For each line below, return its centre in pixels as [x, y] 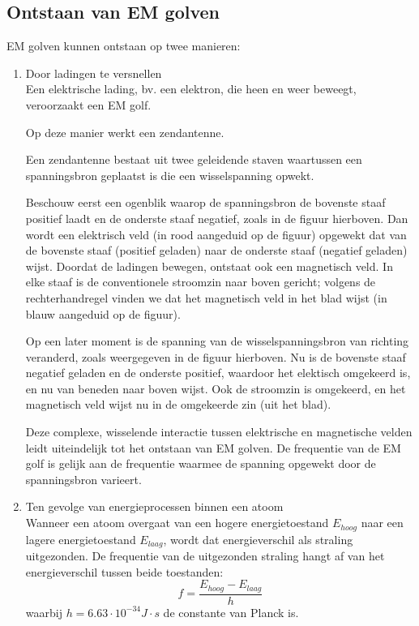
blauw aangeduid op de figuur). [103, 313]
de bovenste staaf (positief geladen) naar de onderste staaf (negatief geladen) [216, 250]
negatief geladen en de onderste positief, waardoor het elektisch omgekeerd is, [218, 373]
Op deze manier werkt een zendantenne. [125, 132]
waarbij [44, 612]
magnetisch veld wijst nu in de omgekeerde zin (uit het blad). [178, 404]
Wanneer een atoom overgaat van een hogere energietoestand [177, 523]
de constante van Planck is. [231, 612]
